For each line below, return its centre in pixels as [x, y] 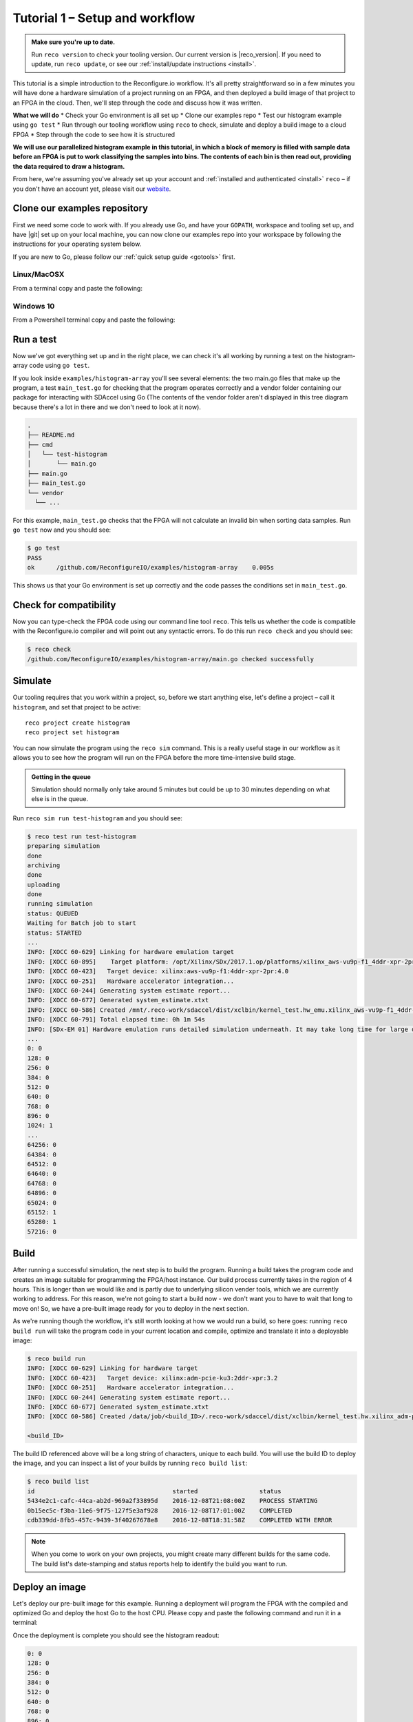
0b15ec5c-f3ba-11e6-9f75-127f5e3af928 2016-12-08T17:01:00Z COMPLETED [160, 1511]
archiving [44, 865]
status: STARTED [55, 933]
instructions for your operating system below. [77, 244]
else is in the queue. [60, 799]
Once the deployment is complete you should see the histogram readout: [116, 1635]
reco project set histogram [72, 733]
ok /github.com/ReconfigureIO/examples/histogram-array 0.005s [151, 568]
